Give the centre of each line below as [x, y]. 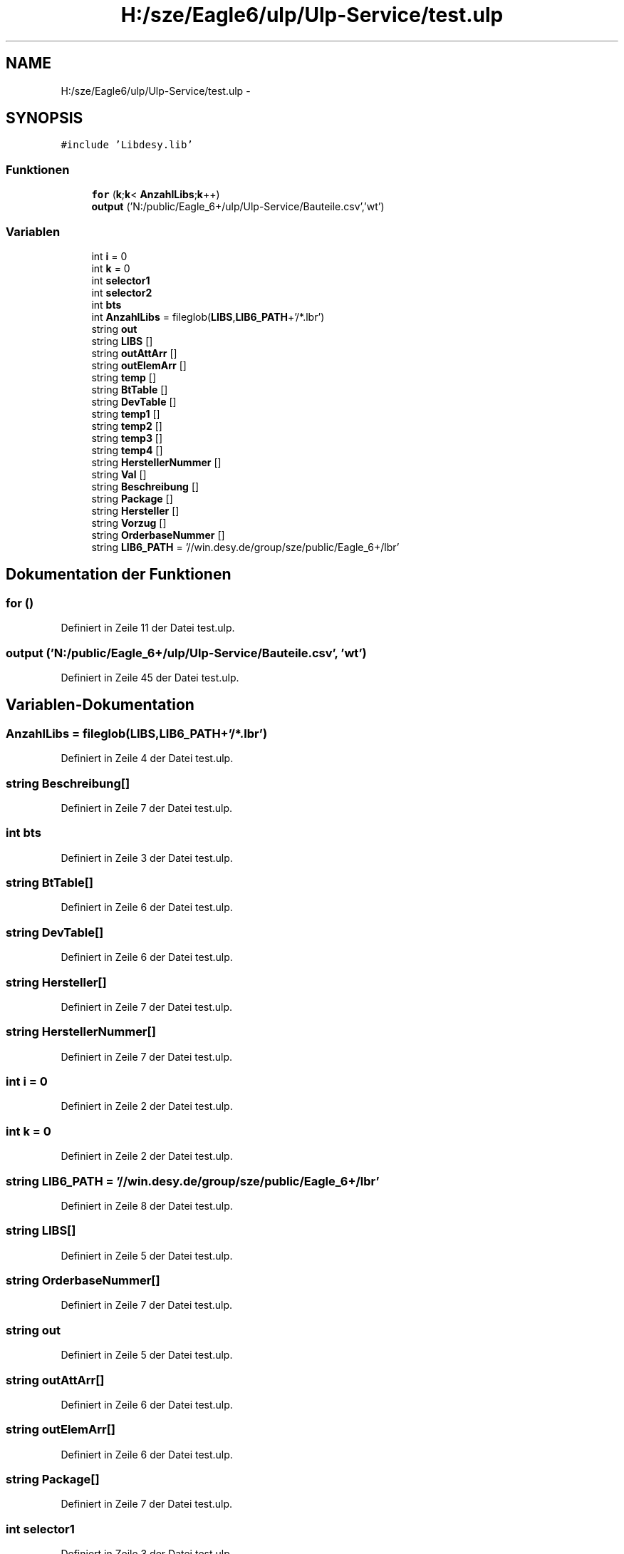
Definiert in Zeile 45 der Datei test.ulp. [150, 677]
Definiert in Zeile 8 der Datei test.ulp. [147, 1205]
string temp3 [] [127, 438]
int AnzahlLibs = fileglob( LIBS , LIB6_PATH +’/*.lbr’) [208, 317]
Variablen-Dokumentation [100, 705]
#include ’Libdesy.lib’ [127, 145]
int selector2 [122, 292]
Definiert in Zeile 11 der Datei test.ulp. [148, 628]
